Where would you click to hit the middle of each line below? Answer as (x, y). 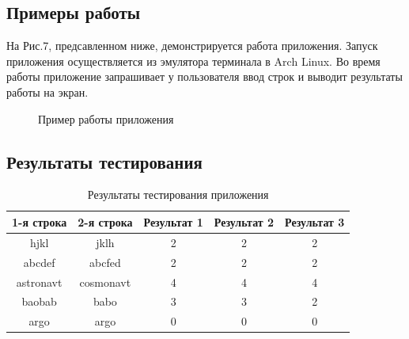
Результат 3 (315, 221)
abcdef (39, 262)
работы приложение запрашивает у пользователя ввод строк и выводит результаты (204, 76)
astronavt (39, 282)
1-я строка (40, 221)
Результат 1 (173, 221)
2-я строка (105, 221)
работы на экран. (47, 91)
